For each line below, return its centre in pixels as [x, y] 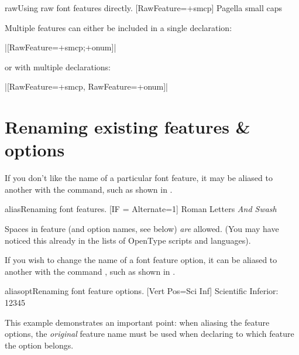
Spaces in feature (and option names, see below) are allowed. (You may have [142, 229]
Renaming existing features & [128, 127]
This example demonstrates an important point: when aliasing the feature [137, 322]
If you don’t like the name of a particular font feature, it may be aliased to [139, 178]
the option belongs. [39, 345]
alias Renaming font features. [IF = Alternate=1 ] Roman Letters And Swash [141, 209]
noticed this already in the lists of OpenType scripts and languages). [128, 240]
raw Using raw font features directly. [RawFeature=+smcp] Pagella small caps [144, 8]
